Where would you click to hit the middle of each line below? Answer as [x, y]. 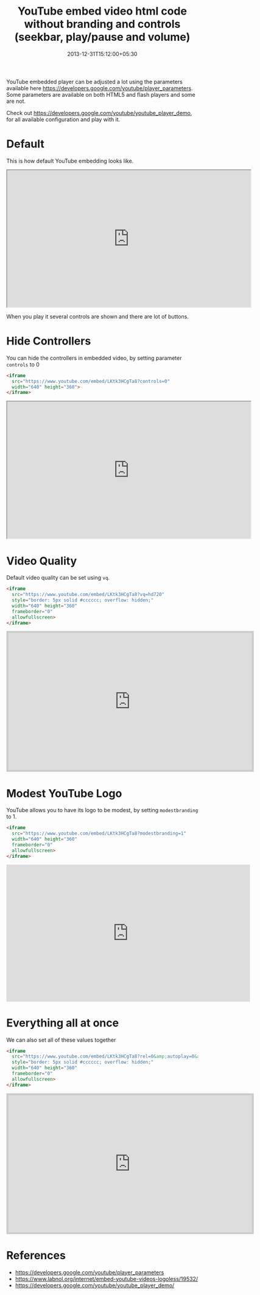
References [36, 1255]
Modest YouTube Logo [64, 793]
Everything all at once [63, 1023]
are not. [16, 101]
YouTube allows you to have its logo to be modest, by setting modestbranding [102, 810]
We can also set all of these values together [61, 1040]
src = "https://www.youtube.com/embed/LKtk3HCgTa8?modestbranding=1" [99, 834]
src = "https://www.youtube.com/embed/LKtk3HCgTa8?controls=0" [91, 381]
